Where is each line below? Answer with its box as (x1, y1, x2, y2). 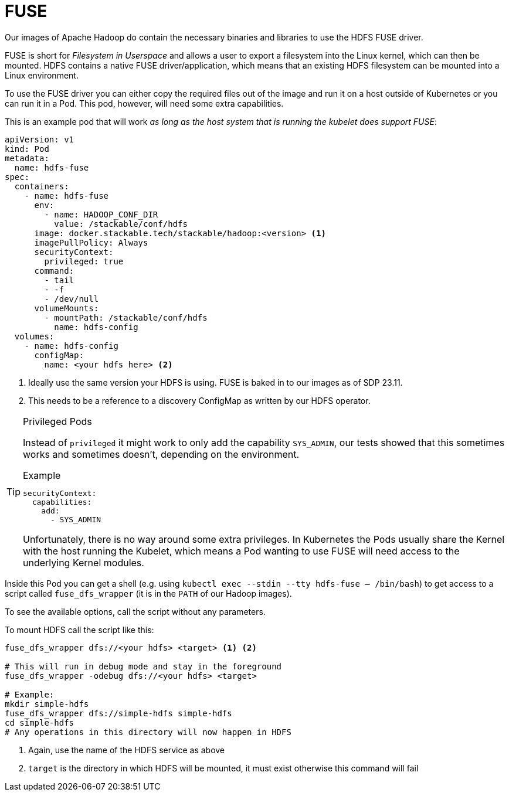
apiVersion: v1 (5, 134, 74, 144)
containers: (14, 181, 69, 191)
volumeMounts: (34, 303, 99, 313)
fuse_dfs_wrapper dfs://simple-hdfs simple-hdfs (5, 708, 232, 718)
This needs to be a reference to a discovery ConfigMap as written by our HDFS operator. (28, 395, 371, 406)
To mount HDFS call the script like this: (5, 624, 154, 635)
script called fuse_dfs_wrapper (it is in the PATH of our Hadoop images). (5, 588, 292, 598)
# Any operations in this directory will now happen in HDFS (5, 727, 291, 737)
